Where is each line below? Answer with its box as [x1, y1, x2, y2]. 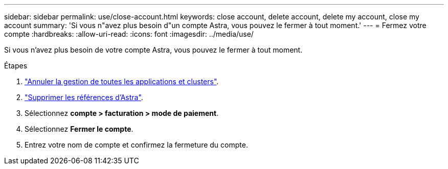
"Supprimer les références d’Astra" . [25, 93, 143, 102]
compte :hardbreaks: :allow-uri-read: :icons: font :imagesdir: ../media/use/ [4, 30, 254, 38]
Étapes [4, 61, 28, 70]
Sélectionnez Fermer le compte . [25, 125, 133, 133]
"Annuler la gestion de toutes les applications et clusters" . [25, 77, 219, 86]
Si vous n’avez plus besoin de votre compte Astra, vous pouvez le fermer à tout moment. [4, 45, 303, 54]
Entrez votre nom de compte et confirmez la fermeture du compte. [25, 140, 248, 149]
